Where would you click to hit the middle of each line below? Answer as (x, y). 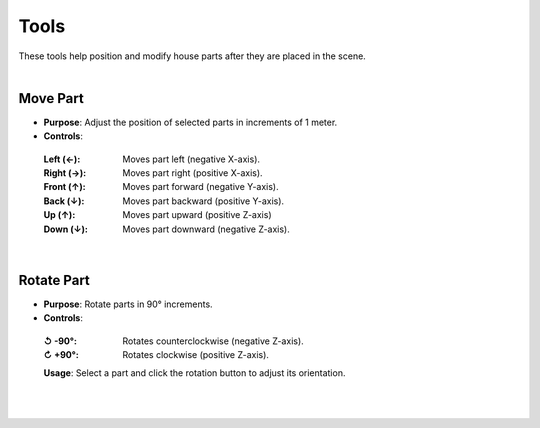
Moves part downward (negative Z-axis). (206, 229)
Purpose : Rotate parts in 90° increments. (128, 304)
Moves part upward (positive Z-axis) (197, 215)
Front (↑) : (64, 187)
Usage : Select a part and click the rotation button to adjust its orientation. (194, 373)
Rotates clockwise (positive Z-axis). (196, 355)
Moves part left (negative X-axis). (191, 159)
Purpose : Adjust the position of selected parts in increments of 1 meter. (190, 122)
